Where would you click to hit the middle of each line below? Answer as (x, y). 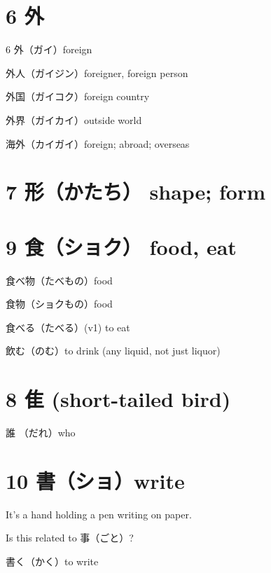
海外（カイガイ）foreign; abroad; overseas (98, 143)
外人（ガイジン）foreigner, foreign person (97, 73)
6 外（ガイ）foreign (49, 49)
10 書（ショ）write (95, 480)
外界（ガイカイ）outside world (74, 119)
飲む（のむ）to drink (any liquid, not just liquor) (113, 351)
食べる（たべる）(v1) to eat (68, 327)
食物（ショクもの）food (59, 304)
